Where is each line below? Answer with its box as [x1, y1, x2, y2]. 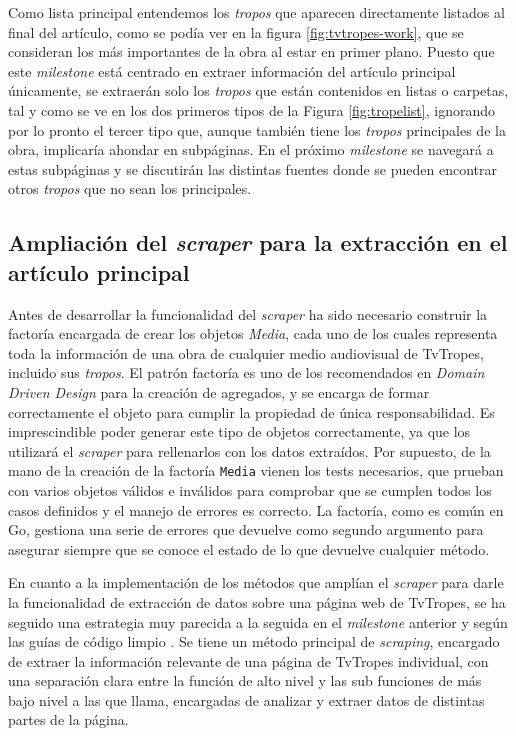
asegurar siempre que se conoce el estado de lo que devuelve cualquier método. [8, 538, 490, 559]
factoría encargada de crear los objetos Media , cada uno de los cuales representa [8, 323, 498, 344]
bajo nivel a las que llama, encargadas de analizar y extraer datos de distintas [8, 689, 485, 710]
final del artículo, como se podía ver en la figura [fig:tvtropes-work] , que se [8, 21, 464, 42]
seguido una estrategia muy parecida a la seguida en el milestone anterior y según [8, 611, 508, 632]
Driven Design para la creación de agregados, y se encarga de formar [8, 381, 430, 402]
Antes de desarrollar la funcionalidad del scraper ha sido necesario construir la [8, 303, 488, 324]
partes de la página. [8, 709, 129, 730]
